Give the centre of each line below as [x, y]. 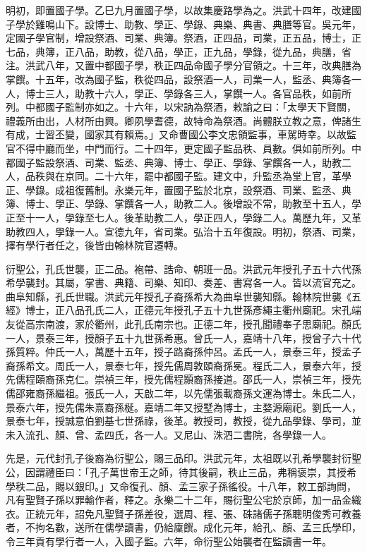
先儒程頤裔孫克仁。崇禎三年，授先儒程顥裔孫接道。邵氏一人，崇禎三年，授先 [183, 379]
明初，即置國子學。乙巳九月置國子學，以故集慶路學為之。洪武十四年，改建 [179, 10]
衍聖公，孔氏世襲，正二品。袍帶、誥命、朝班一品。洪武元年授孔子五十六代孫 [183, 268]
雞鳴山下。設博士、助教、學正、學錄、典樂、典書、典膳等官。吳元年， [198, 24]
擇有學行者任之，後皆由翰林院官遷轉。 [95, 245]
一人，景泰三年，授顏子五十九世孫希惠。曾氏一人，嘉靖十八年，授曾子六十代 [183, 338]
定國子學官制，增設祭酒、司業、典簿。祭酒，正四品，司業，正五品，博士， [179, 38]
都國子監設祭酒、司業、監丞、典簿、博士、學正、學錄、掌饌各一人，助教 [174, 162]
